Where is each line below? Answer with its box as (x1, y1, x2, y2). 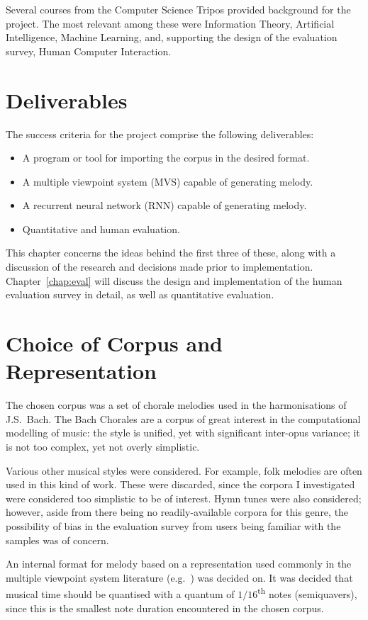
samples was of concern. (6, 532, 109, 547)
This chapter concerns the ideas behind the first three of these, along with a (6, 245, 336, 260)
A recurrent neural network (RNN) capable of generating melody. (22, 198, 307, 213)
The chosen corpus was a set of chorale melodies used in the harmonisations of (6, 398, 347, 412)
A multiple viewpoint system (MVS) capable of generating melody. (22, 174, 313, 188)
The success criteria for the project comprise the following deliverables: (6, 126, 314, 141)
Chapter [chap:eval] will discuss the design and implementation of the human (6, 273, 342, 288)
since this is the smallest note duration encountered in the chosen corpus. (6, 600, 324, 615)
